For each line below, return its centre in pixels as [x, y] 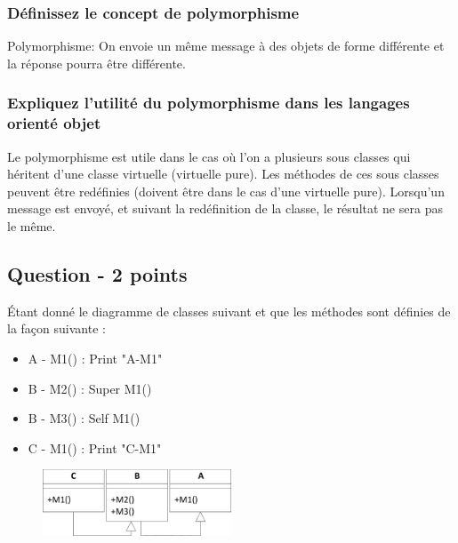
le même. [32, 225]
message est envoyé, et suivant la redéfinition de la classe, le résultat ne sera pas [225, 208]
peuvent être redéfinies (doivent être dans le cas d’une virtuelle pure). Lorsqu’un [226, 191]
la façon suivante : [56, 328]
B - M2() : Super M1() [90, 388]
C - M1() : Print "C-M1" [95, 447]
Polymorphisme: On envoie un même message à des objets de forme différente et [226, 46]
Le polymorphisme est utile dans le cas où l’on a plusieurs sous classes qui [209, 156]
